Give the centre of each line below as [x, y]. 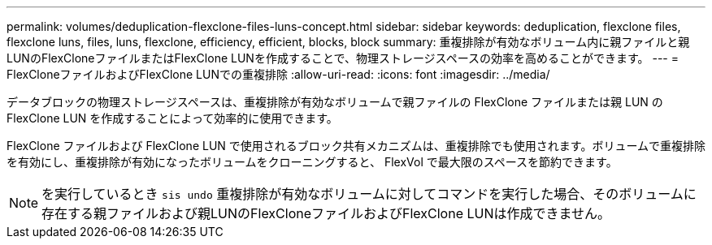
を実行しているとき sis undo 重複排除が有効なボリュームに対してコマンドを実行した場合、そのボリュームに [369, 194]
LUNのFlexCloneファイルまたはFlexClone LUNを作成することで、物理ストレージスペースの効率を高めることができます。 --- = [343, 58]
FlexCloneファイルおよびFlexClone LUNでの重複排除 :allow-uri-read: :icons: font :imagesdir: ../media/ [278, 74]
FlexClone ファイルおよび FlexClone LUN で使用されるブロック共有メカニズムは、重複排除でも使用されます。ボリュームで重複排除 [356, 146]
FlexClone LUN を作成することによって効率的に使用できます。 [172, 118]
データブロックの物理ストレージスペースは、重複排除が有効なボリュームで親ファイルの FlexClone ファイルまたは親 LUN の [335, 102]
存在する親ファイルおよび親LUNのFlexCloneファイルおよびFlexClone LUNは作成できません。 [326, 213]
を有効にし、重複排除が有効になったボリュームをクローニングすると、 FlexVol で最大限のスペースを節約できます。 [312, 162]
